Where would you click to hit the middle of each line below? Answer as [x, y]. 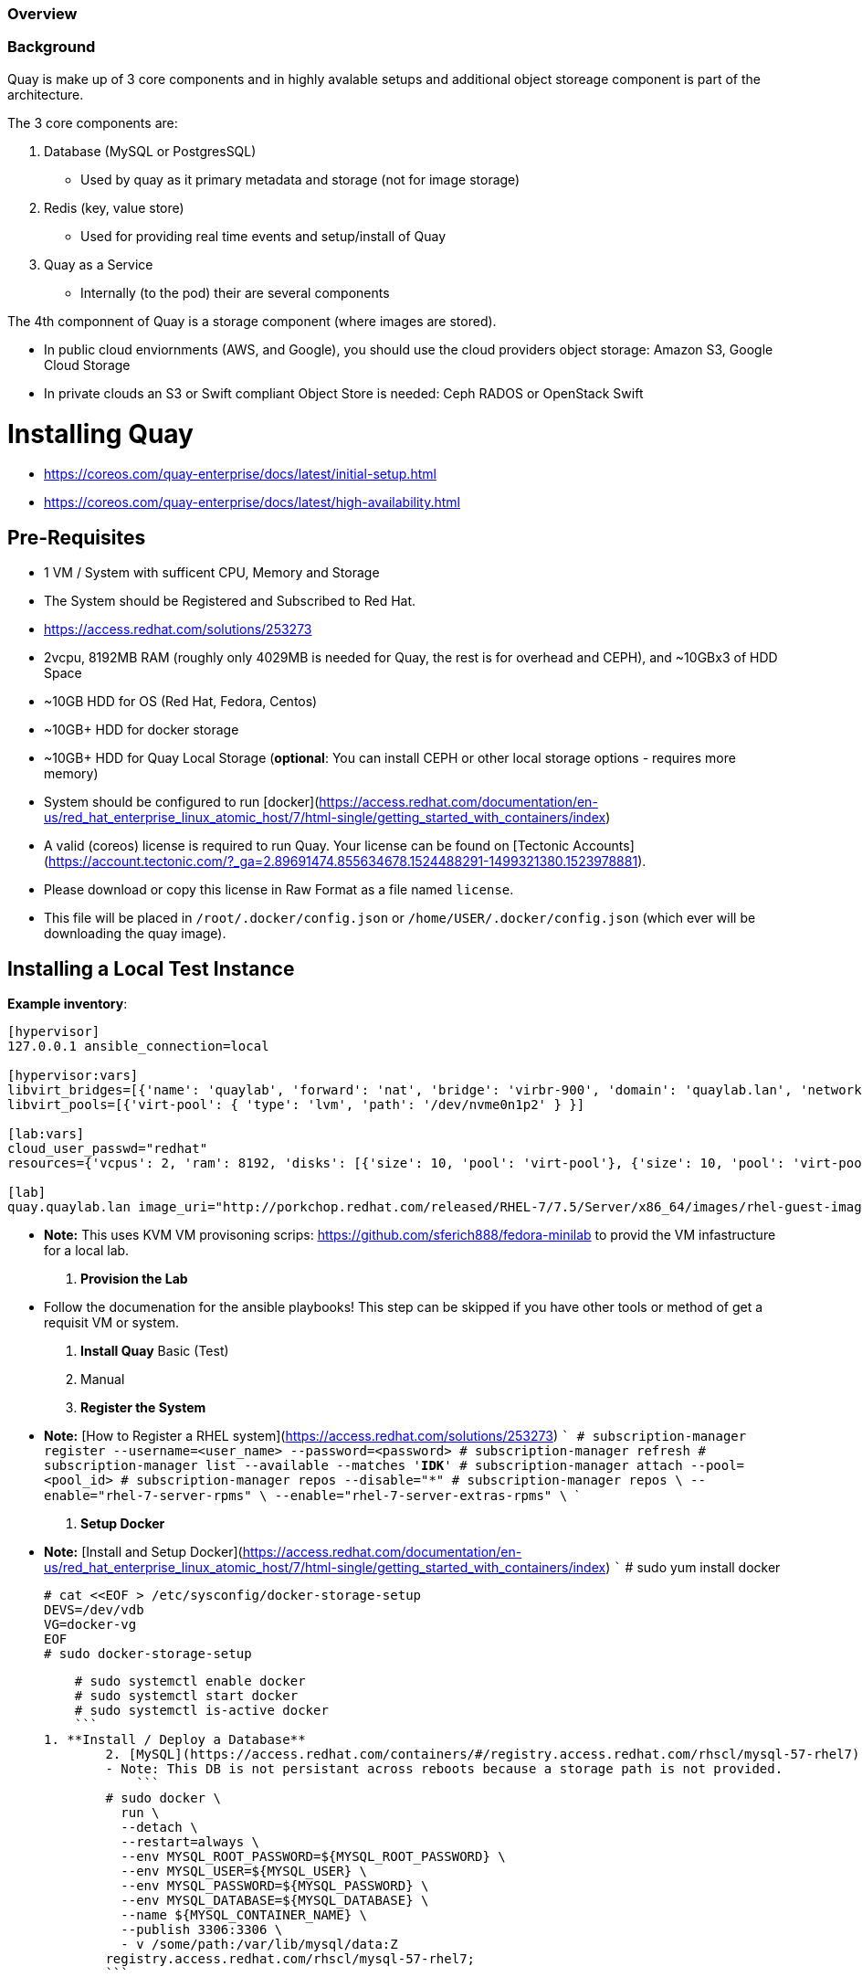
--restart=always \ [190, 1841]
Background [52, 47]
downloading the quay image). [135, 934]
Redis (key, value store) [114, 207]
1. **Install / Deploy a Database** [175, 1739]
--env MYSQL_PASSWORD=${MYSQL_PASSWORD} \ [275, 1885]
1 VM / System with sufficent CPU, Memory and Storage [212, 573]
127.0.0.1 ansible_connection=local [138, 1046]
